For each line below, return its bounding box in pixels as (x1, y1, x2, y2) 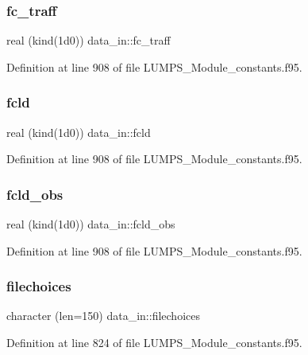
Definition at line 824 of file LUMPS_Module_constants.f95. (6, 334, 302, 351)
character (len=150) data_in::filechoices (6, 307, 200, 324)
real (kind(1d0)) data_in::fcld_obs (6, 216, 175, 232)
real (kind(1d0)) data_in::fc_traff (6, 32, 171, 49)
